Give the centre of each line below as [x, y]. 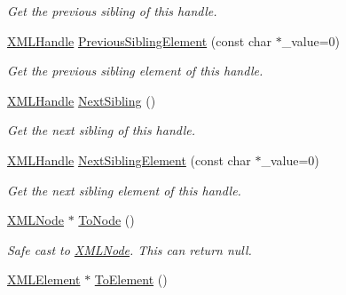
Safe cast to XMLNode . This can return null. [130, 249]
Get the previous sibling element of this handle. [135, 71]
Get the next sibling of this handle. [101, 130]
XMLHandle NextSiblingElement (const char [129, 159]
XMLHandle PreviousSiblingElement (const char [139, 40]
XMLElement [44, 279]
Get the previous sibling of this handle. [112, 11]
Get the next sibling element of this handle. [124, 190]
